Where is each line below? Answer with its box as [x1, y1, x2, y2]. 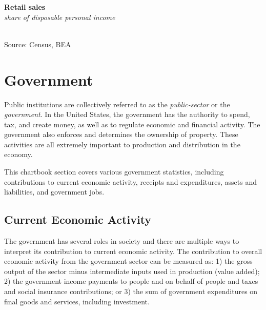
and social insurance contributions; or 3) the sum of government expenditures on [4, 286, 258, 297]
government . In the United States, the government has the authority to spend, [4, 109, 250, 120]
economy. [4, 149, 33, 160]
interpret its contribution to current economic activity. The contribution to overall [4, 245, 262, 256]
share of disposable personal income [4, 11, 115, 22]
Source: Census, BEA [4, 38, 71, 49]
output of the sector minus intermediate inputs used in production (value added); [4, 265, 260, 276]
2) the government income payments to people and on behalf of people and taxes [4, 276, 258, 286]
